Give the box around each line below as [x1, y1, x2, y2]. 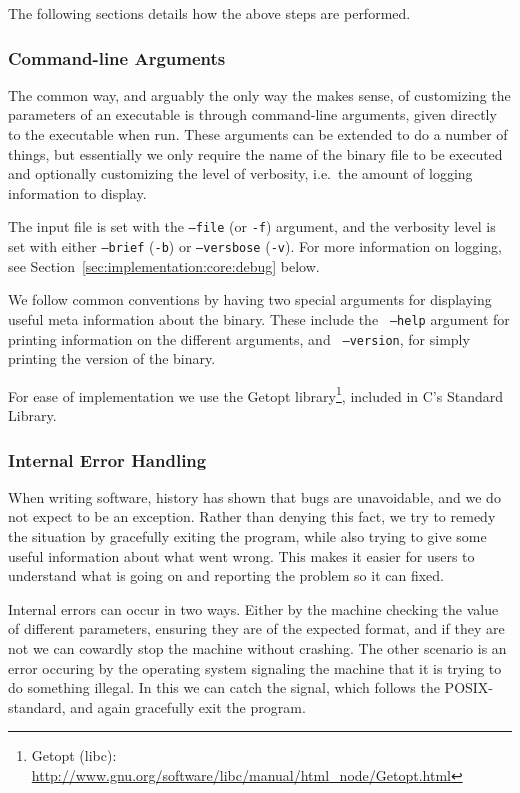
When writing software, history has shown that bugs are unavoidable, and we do [8, 486, 501, 507]
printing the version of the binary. [8, 348, 216, 369]
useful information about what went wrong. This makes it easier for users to [8, 545, 475, 566]
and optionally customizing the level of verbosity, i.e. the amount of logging [8, 163, 473, 184]
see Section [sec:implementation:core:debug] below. [8, 255, 320, 276]
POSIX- [444, 677, 494, 698]
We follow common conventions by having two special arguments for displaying [8, 289, 492, 310]
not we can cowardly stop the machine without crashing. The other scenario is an [8, 638, 507, 658]
